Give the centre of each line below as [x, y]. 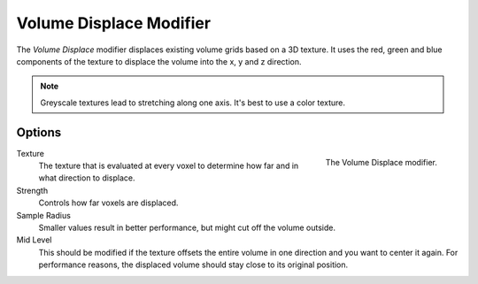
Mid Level [34, 240]
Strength [32, 190]
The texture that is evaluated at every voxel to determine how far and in [169, 166]
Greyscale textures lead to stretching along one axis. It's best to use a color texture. [193, 103]
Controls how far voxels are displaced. [108, 203]
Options [39, 132]
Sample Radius [43, 215]
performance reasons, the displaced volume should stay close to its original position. [193, 265]
